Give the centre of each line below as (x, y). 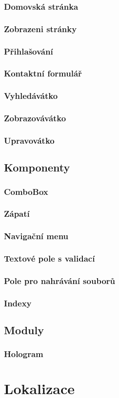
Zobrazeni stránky (40, 28)
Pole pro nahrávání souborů (59, 280)
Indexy (18, 303)
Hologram (24, 354)
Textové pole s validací (50, 258)
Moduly (24, 330)
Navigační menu (36, 236)
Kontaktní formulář (43, 73)
